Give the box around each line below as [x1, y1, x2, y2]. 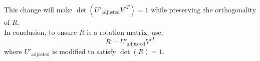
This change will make [4, 4, 73, 14]
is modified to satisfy [52, 46, 116, 57]
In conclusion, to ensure [4, 26, 77, 37]
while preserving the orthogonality [151, 4, 256, 14]
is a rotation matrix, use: [87, 26, 163, 37]
